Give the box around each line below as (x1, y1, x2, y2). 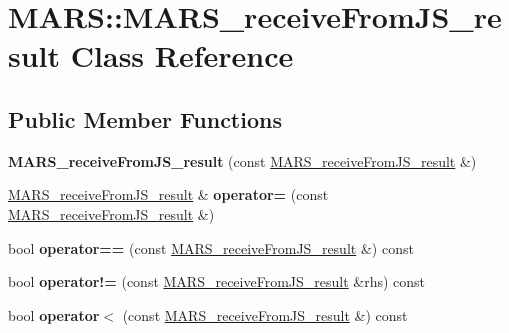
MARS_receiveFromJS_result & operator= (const (8, 184, 329, 205)
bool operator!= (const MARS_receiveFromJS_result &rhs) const (8, 271, 426, 292)
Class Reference (70, 35, 294, 76)
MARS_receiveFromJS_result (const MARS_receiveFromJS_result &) (8, 150, 477, 171)
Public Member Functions (8, 103, 282, 134)
